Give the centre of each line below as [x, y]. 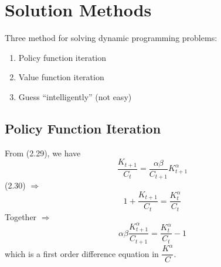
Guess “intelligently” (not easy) [75, 96]
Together [21, 216]
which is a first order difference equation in [82, 253]
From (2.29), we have [43, 153]
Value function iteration [61, 77]
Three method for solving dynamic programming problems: [111, 38]
